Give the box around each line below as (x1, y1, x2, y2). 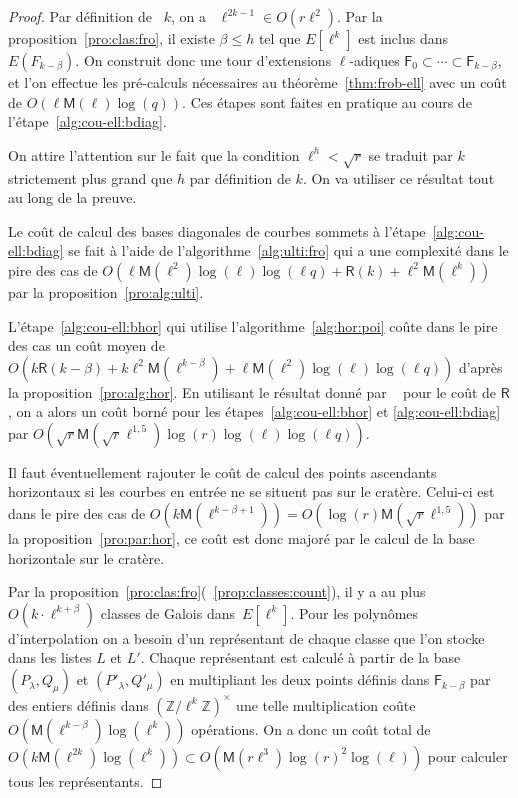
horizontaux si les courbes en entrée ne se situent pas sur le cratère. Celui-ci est (8, 481, 495, 502)
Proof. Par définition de (8, 6, 153, 26)
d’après (458, 356, 503, 377)
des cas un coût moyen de (8, 335, 165, 356)
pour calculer (427, 745, 508, 766)
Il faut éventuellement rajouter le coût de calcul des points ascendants (8, 461, 437, 482)
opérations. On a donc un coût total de (191, 718, 431, 739)
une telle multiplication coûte (236, 694, 416, 715)
